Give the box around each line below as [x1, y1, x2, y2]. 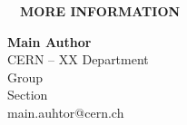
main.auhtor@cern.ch [7, 102, 124, 121]
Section [7, 85, 48, 104]
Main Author [7, 32, 92, 51]
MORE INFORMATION [20, 2, 181, 20]
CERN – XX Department [7, 50, 149, 69]
